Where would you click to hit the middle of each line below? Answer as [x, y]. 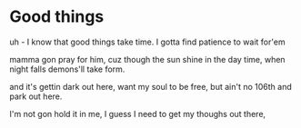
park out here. [36, 96]
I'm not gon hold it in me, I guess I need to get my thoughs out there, [138, 113]
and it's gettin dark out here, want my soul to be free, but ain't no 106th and [151, 86]
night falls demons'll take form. [67, 69]
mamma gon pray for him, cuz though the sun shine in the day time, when [147, 59]
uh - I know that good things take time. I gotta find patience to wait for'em [147, 42]
